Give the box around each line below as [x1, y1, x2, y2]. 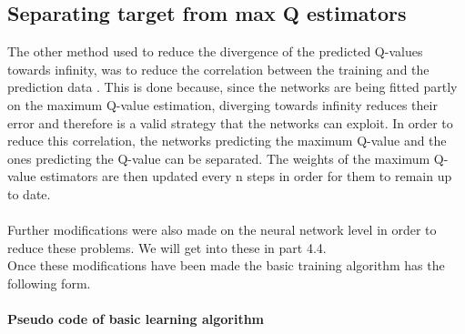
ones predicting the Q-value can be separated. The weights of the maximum [7, 148, 430, 167]
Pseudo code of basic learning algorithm [7, 309, 265, 329]
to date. [7, 184, 51, 203]
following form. [7, 273, 91, 292]
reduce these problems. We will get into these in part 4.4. [7, 238, 327, 257]
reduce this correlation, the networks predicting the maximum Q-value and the [7, 131, 447, 150]
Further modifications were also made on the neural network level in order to [7, 220, 437, 239]
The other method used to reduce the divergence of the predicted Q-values [7, 42, 423, 61]
